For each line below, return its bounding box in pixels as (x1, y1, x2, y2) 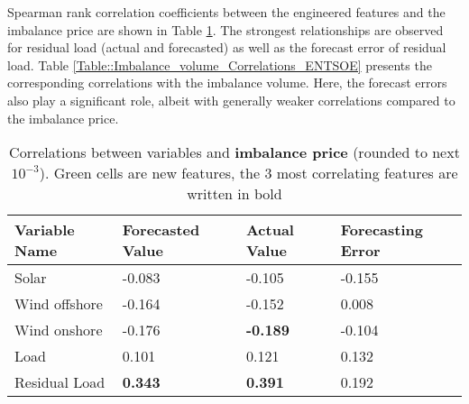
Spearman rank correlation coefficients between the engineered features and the (7, 3, 446, 21)
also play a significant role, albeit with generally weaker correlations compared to (7, 90, 455, 109)
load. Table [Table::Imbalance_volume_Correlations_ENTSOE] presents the (7, 55, 432, 74)
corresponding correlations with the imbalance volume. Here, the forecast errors (7, 73, 447, 92)
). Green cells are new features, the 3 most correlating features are (39, 162, 458, 184)
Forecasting (340, 219, 423, 241)
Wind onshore (14, 319, 103, 341)
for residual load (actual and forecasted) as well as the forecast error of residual (7, 38, 446, 57)
